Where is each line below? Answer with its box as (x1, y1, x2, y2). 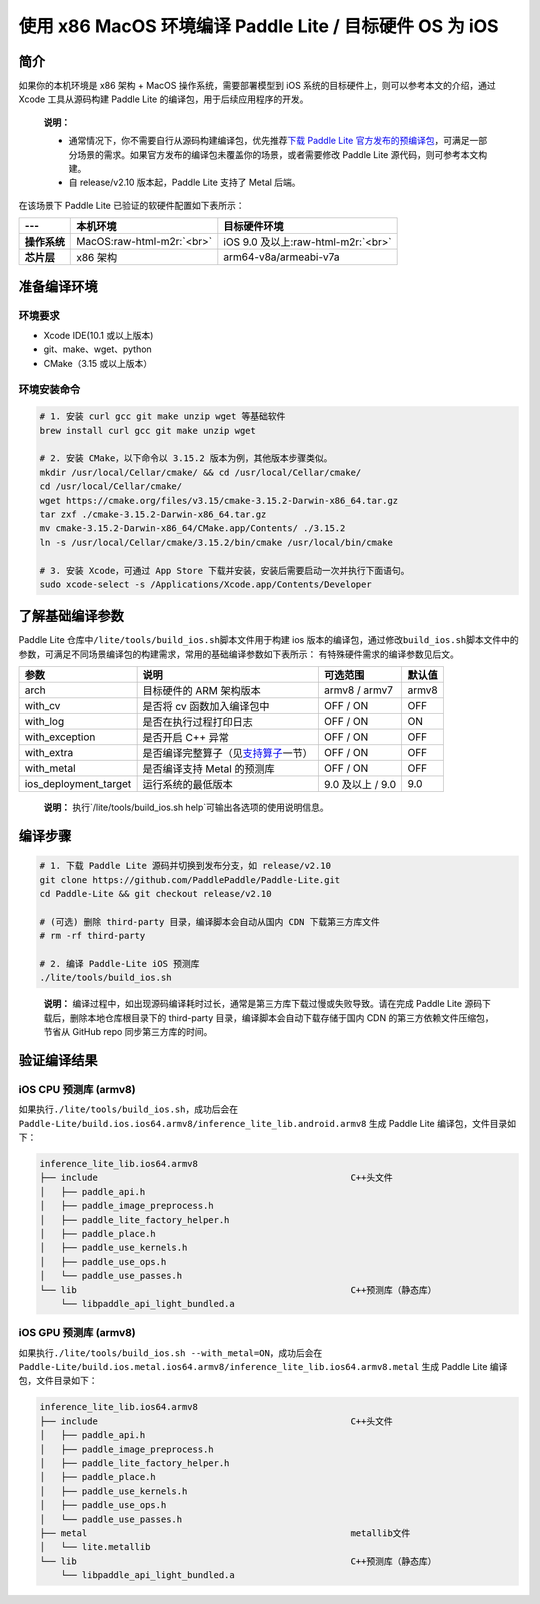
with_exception (24, 730, 96, 744)
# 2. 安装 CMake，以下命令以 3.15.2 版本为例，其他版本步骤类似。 (39, 453, 333, 464)
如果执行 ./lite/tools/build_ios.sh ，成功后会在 (18, 1103, 239, 1115)
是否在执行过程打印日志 (142, 715, 254, 729)
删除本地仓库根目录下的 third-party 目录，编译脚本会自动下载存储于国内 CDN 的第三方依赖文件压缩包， (69, 1011, 494, 1024)
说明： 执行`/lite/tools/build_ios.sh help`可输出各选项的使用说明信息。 (43, 801, 329, 814)
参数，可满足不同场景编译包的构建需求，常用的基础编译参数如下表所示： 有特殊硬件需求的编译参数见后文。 (18, 648, 459, 660)
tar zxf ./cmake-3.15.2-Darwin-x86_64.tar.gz (39, 509, 267, 520)
